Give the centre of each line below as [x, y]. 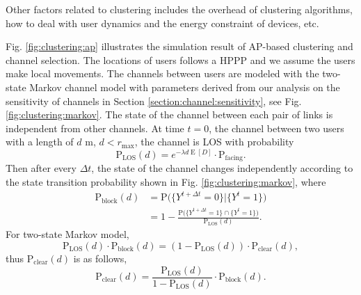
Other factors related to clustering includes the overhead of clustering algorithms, [179, 9]
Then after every [41, 168]
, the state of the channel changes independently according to [222, 168]
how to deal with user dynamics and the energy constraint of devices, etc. [162, 23]
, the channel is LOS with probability [214, 142]
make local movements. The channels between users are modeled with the [162, 73]
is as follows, [100, 258]
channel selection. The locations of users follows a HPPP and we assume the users [180, 59]
